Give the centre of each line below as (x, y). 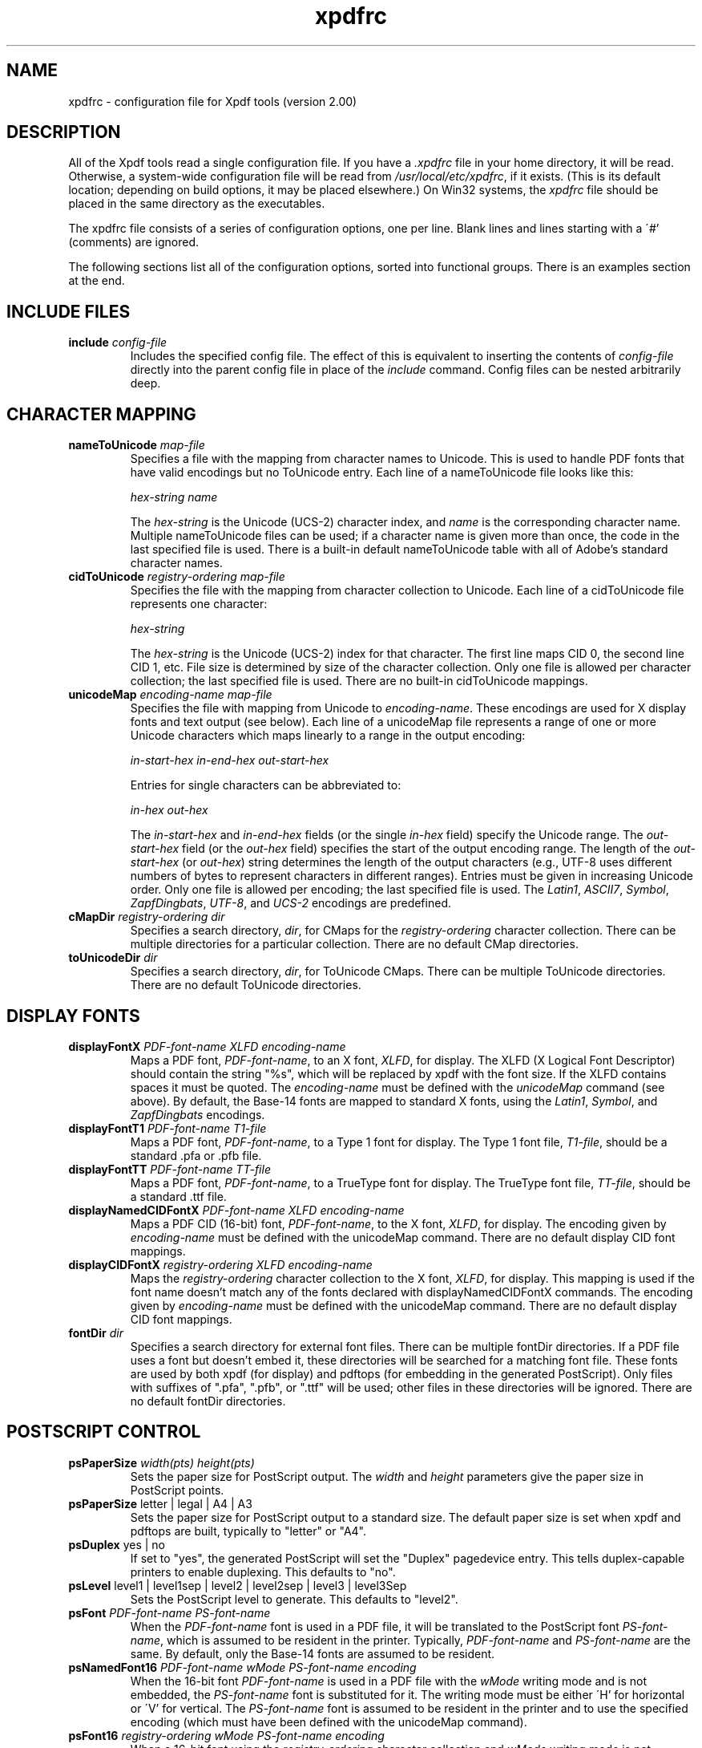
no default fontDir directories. (208, 1401)
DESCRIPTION (64, 132)
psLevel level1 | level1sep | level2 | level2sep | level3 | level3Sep (238, 1585)
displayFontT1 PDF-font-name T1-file (167, 1128)
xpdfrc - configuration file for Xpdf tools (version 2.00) (213, 101)
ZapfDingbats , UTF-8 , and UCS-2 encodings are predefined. (290, 903)
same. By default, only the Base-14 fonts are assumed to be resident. (313, 1653)
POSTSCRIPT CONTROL (104, 1432)
